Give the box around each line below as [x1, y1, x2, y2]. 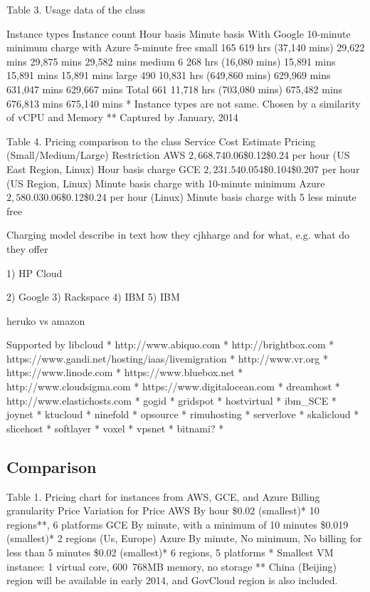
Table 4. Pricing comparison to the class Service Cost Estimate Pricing [6, 133, 316, 148]
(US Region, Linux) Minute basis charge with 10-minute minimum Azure [6, 175, 325, 190]
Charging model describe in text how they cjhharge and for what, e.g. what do [6, 227, 350, 242]
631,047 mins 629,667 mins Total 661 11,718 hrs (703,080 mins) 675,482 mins [6, 81, 343, 96]
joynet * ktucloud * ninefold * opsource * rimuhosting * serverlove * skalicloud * [6, 407, 359, 422]
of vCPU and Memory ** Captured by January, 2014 [6, 110, 238, 125]
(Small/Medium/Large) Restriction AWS [6, 147, 186, 162]
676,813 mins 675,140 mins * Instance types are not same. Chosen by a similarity [6, 95, 361, 110]
